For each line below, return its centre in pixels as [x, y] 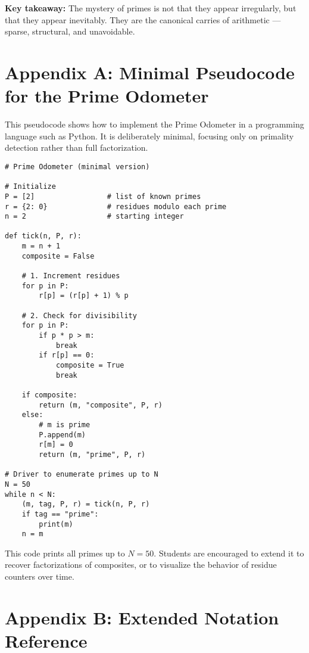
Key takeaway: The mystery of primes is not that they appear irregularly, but [151, 8]
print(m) [56, 524]
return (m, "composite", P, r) [101, 405]
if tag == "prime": [60, 514]
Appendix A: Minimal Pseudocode [150, 72]
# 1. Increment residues [71, 276]
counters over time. [40, 576]
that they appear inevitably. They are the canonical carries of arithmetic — [143, 19]
